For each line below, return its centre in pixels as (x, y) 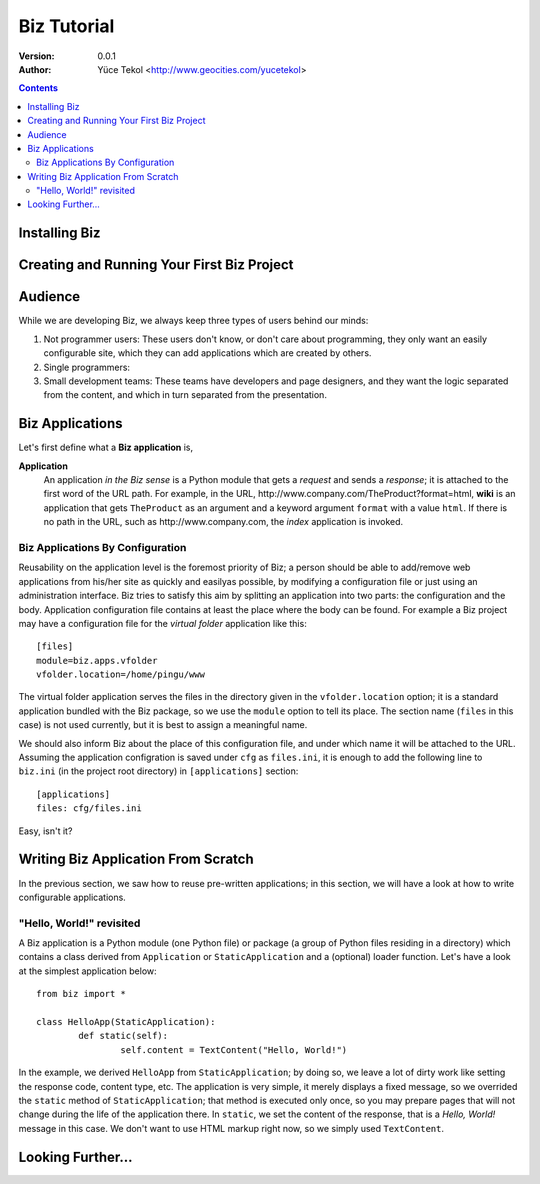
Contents (38, 88)
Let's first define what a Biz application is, (106, 447)
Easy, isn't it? (45, 831)
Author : (35, 69)
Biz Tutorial (66, 26)
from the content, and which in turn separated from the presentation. (185, 395)
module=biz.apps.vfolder (97, 660)
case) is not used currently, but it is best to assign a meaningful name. (163, 725)
